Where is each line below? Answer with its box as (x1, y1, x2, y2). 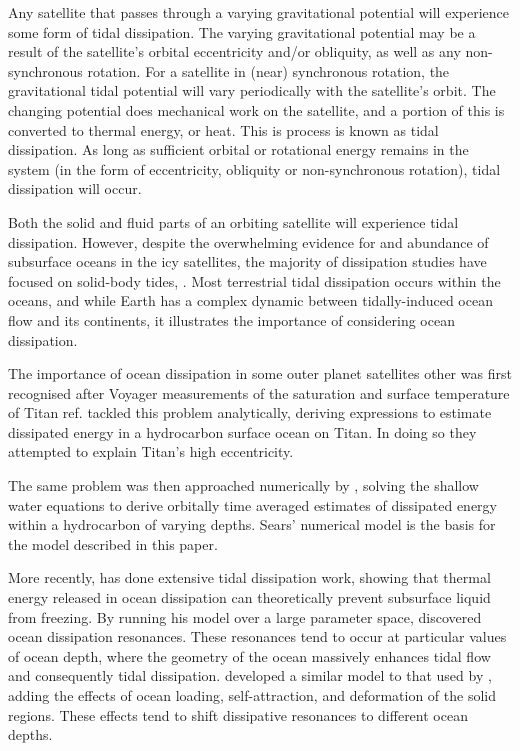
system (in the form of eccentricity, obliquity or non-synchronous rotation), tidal (8, 158, 501, 179)
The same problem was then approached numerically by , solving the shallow (8, 475, 479, 496)
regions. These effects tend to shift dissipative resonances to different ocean (8, 704, 468, 725)
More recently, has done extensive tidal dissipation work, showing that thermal (8, 567, 491, 588)
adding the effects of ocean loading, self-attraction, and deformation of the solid (8, 685, 496, 705)
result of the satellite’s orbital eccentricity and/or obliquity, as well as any (8, 41, 461, 62)
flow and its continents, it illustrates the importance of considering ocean (8, 309, 455, 330)
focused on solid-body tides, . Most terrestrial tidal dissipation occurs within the (8, 270, 501, 291)
